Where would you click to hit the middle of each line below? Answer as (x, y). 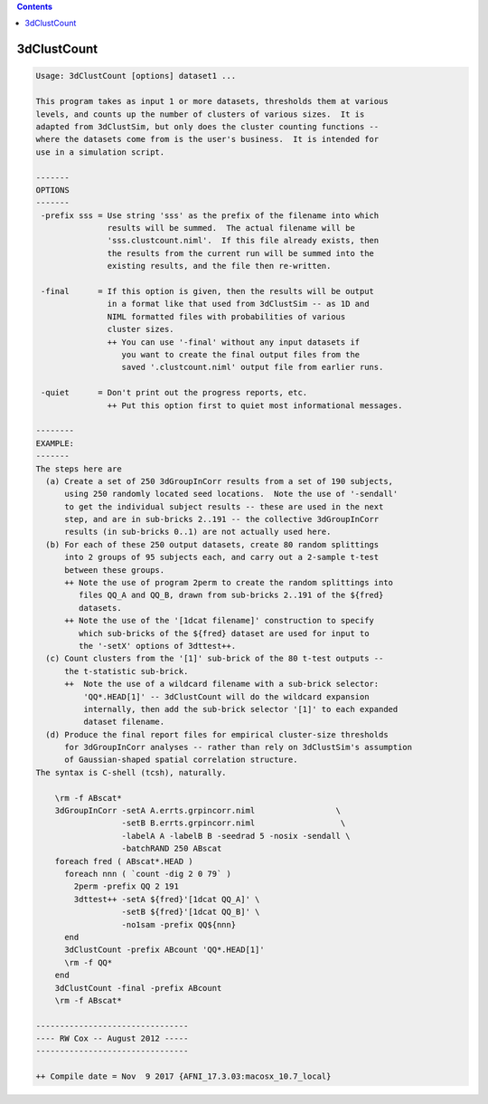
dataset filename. (124, 722)
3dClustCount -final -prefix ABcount (138, 988)
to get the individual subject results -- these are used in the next (224, 506)
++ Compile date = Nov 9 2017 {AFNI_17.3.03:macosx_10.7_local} (183, 1076)
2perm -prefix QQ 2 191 (127, 886)
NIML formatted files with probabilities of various (226, 316)
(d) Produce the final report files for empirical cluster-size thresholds (217, 734)
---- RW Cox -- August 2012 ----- (112, 1039)
